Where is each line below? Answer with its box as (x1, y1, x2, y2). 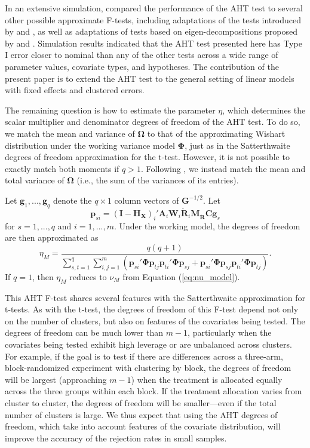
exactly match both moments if (5, 162, 119, 174)
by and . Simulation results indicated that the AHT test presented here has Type (5, 36, 302, 49)
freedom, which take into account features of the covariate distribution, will (5, 420, 281, 432)
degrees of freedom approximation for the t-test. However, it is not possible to (5, 151, 290, 163)
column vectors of (114, 194, 179, 206)
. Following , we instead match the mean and (140, 162, 306, 174)
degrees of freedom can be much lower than (5, 326, 163, 339)
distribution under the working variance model (5, 139, 175, 151)
